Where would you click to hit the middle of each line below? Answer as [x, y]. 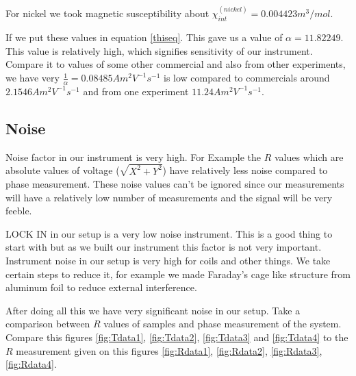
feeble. [19, 211]
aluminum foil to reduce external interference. [101, 287]
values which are [309, 156]
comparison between [48, 324]
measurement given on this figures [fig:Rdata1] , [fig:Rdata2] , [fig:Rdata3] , [169, 350]
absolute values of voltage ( [63, 170]
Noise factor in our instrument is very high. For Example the [133, 156]
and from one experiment [136, 91]
